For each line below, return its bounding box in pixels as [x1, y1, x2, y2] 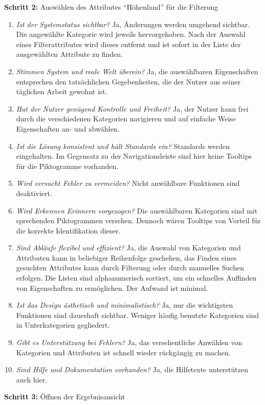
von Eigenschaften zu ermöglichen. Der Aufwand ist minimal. [16, 282, 208, 293]
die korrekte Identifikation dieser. [16, 225, 121, 236]
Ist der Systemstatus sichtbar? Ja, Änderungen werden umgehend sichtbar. [16, 18, 250, 29]
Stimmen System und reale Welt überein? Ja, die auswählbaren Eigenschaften [16, 66, 258, 76]
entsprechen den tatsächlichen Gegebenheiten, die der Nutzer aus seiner [16, 76, 241, 87]
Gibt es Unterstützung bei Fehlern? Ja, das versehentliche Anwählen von [16, 337, 242, 348]
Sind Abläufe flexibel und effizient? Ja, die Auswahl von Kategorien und [16, 242, 241, 253]
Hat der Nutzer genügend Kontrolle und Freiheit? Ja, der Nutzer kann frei [16, 103, 249, 114]
